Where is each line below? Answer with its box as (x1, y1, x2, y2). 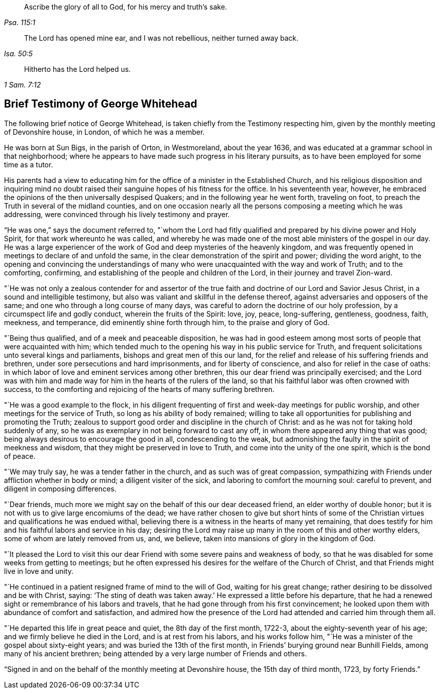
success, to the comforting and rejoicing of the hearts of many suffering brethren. (4, 384, 275, 393)
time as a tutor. (4, 160, 53, 169)
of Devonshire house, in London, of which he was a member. (4, 127, 205, 136)
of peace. (4, 451, 36, 460)
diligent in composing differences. (4, 484, 117, 493)
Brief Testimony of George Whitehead (4, 97, 197, 111)
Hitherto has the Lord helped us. (24, 65, 131, 73)
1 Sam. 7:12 (4, 80, 41, 89)
